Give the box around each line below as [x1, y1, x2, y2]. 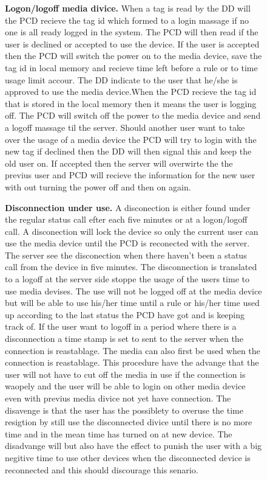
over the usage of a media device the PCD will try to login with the [5, 133, 257, 145]
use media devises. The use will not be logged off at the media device [5, 284, 262, 297]
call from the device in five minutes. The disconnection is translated [5, 260, 257, 273]
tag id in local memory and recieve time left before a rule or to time [5, 61, 258, 74]
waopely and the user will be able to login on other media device [5, 380, 246, 392]
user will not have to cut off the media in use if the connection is [5, 367, 246, 380]
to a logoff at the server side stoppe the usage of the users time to [5, 273, 250, 285]
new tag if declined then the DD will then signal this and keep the [5, 145, 252, 158]
